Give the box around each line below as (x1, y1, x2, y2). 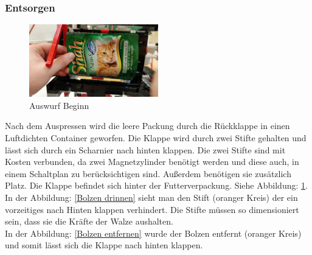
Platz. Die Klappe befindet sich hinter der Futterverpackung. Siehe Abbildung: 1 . (5, 179, 308, 192)
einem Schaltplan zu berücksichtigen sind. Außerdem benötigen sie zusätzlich (5, 167, 291, 180)
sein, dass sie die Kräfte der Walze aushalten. (5, 215, 173, 228)
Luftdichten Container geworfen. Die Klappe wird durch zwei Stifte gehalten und (5, 131, 307, 144)
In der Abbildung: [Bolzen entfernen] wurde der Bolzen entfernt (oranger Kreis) (5, 226, 302, 239)
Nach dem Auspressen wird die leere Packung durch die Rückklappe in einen (5, 119, 290, 132)
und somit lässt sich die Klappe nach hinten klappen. (5, 239, 203, 251)
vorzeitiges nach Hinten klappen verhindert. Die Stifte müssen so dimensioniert (5, 203, 299, 215)
